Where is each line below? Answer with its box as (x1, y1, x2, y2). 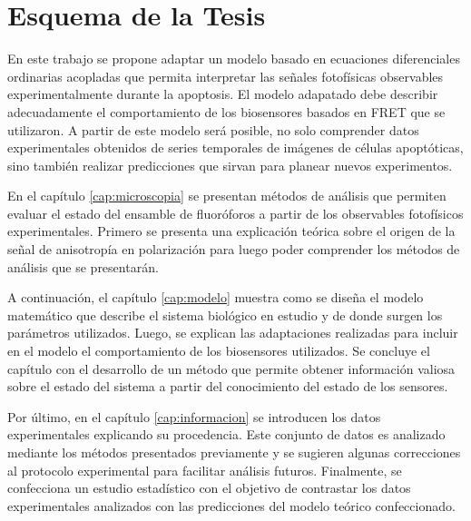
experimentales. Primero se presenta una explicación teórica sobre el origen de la (7, 221, 456, 241)
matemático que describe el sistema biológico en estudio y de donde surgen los (7, 305, 443, 324)
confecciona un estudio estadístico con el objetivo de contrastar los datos (7, 478, 411, 497)
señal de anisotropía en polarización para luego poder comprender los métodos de (7, 240, 460, 259)
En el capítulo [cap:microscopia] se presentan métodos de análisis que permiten (7, 186, 446, 205)
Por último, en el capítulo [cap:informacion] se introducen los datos (7, 407, 381, 426)
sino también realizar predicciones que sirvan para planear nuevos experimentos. (7, 155, 453, 174)
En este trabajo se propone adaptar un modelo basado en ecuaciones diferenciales (7, 49, 460, 68)
